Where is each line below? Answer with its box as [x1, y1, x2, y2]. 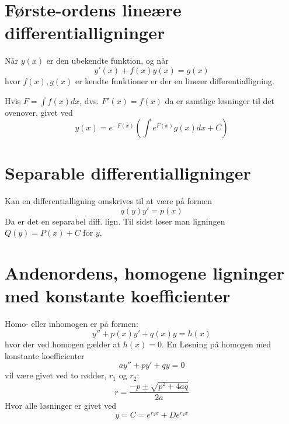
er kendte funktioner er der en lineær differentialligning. [75, 74, 274, 87]
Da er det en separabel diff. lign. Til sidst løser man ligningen [5, 215, 225, 227]
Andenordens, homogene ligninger [5, 261, 284, 285]
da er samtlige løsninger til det [165, 94, 274, 106]
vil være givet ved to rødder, [5, 369, 107, 381]
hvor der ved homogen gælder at [5, 337, 121, 350]
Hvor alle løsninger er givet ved [5, 399, 117, 412]
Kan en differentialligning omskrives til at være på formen [5, 195, 212, 207]
